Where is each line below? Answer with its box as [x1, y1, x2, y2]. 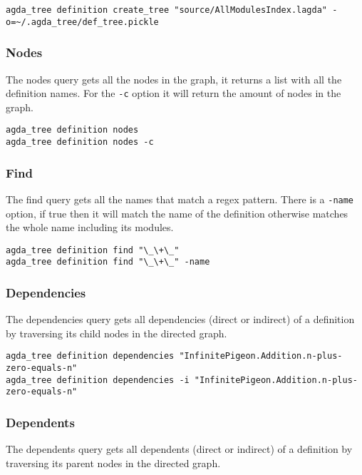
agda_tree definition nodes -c [6, 137, 154, 148]
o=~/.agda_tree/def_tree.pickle [6, 16, 159, 27]
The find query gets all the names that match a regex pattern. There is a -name [6, 191, 354, 206]
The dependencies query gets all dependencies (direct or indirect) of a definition [6, 312, 355, 327]
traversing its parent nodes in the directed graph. [6, 455, 221, 470]
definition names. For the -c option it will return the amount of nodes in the [6, 86, 341, 101]
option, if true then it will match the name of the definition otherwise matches [6, 205, 348, 220]
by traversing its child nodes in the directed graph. [6, 325, 227, 340]
